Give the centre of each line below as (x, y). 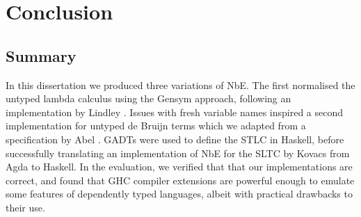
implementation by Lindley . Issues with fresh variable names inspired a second (175, 112)
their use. (25, 207)
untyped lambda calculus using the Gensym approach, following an (149, 98)
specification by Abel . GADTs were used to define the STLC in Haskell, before (175, 139)
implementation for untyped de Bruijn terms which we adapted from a (156, 126)
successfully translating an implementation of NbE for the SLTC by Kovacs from (178, 153)
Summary (41, 55)
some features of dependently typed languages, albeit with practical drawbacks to (179, 194)
